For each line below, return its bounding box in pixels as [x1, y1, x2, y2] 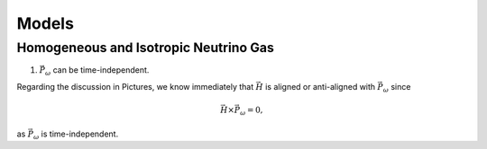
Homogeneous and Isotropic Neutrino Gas [16, 39, 275, 56]
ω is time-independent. [32, 128, 119, 141]
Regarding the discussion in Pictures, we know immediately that [16, 81, 254, 92]
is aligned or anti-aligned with [264, 81, 376, 92]
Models [16, 13, 74, 33]
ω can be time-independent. [45, 65, 150, 78]
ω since [382, 81, 411, 94]
